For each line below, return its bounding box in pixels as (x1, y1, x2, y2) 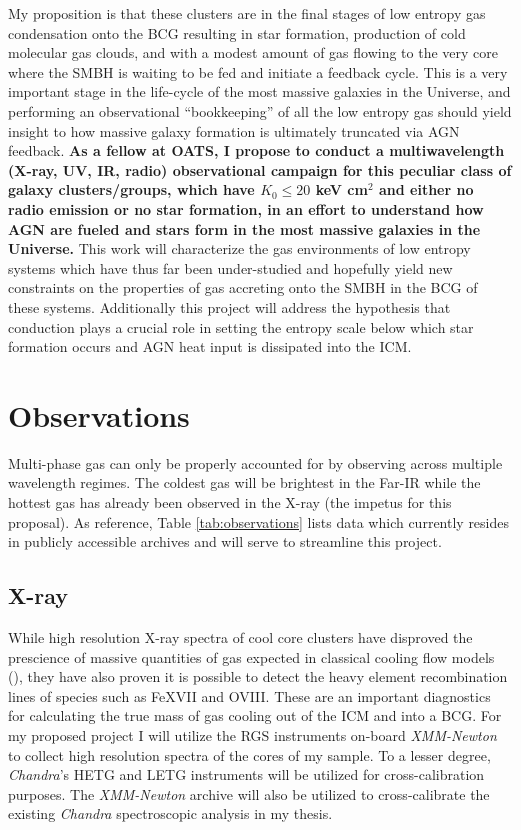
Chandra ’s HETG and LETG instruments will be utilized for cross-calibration (8, 764, 485, 785)
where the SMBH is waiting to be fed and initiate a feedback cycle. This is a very (8, 61, 508, 82)
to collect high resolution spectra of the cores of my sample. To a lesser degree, (8, 744, 491, 765)
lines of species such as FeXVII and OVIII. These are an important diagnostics (8, 685, 491, 706)
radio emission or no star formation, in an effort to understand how (8, 198, 484, 219)
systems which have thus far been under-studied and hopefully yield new (8, 257, 453, 278)
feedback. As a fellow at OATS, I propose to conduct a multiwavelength (8, 140, 505, 161)
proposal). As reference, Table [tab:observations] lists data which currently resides (8, 511, 510, 532)
